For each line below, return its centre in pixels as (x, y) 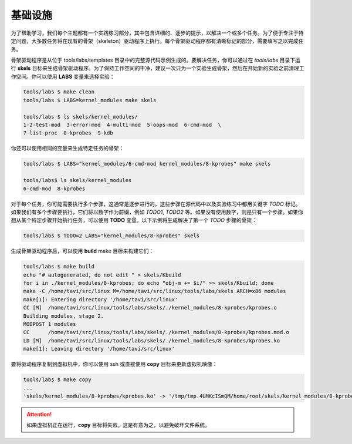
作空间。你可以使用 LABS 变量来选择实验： (63, 76)
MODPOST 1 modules (50, 324)
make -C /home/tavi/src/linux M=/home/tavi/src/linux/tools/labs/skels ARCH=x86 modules (155, 291)
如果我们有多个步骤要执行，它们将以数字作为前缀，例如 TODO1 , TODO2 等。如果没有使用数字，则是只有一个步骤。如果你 (157, 212)
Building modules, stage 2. (63, 316)
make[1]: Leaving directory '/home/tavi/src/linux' (99, 349)
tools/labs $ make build (59, 267)
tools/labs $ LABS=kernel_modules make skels (90, 100)
